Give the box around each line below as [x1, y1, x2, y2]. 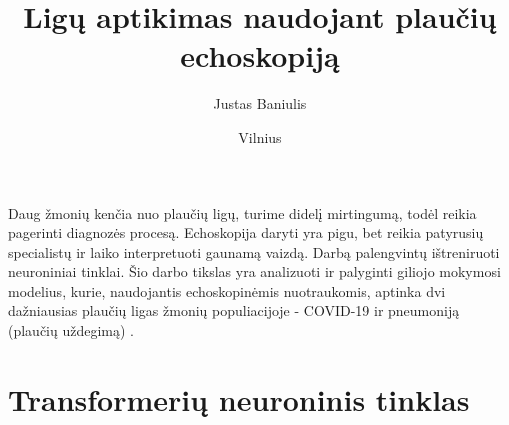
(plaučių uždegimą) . [8, 320, 135, 341]
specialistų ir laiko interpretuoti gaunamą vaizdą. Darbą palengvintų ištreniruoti [8, 241, 500, 262]
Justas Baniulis [213, 93, 307, 114]
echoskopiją [180, 35, 340, 76]
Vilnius [238, 126, 282, 147]
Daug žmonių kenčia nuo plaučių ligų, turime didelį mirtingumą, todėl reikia [8, 202, 477, 223]
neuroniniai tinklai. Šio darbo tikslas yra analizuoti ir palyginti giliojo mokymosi [8, 261, 501, 282]
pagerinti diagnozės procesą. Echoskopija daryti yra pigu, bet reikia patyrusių [8, 222, 484, 243]
